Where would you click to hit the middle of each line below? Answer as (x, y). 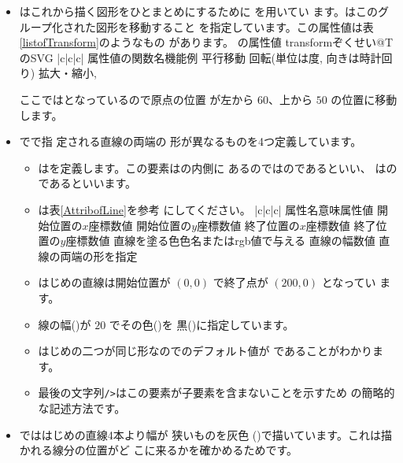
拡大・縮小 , (67, 73)
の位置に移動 (364, 99)
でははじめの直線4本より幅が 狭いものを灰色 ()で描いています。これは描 (205, 434)
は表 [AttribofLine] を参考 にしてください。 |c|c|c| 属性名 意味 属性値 (206, 209)
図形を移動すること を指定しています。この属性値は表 (235, 26)
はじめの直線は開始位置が (104, 282)
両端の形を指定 (99, 256)
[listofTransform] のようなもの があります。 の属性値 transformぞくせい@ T (206, 42)
